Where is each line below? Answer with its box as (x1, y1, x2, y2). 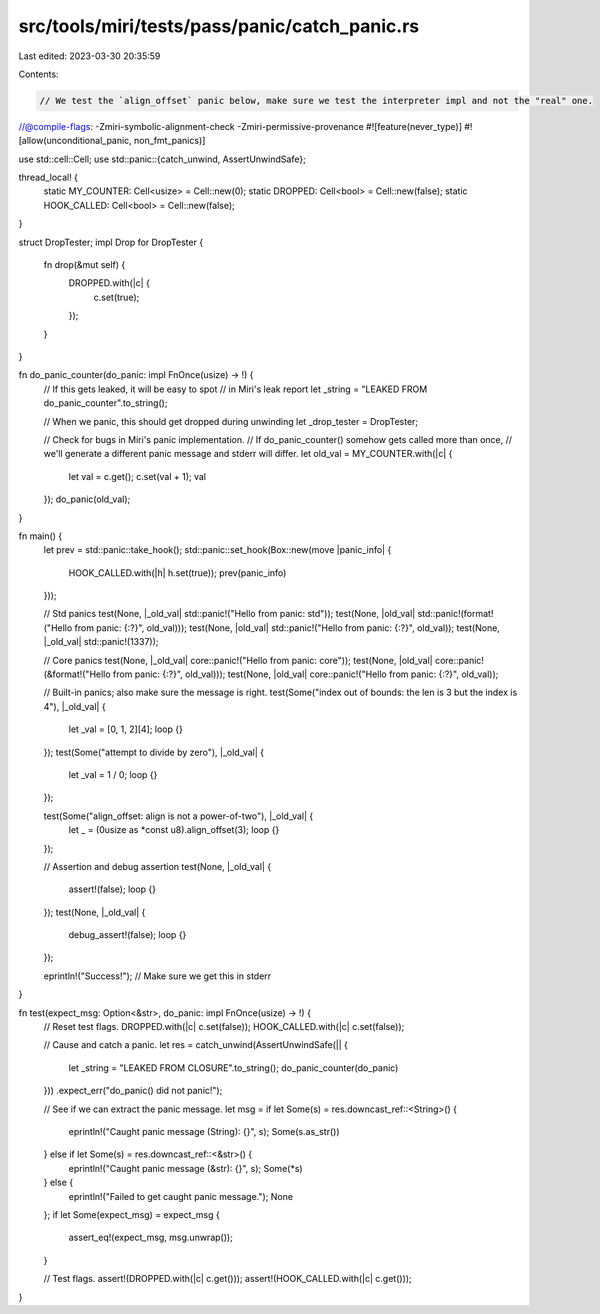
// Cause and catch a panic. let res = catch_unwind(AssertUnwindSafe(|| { (43, 1039, 349, 1051)
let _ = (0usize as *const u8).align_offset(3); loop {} (68, 824, 280, 836)
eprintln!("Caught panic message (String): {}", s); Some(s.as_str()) (68, 1126, 340, 1137)
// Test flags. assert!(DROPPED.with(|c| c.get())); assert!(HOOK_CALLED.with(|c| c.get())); (43, 1273, 412, 1285)
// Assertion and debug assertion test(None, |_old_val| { (43, 860, 272, 872)
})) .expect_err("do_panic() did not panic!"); (43, 1085, 223, 1097)
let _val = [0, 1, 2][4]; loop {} (68, 723, 184, 735)
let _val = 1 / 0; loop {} (68, 768, 158, 780)
